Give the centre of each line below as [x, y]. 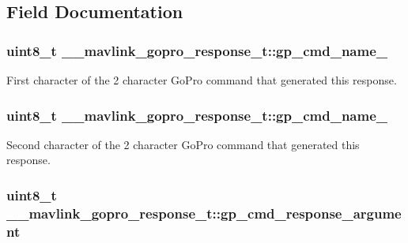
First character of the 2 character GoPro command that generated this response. [202, 80]
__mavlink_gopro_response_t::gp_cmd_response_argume [204, 213]
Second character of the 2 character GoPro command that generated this [183, 144]
